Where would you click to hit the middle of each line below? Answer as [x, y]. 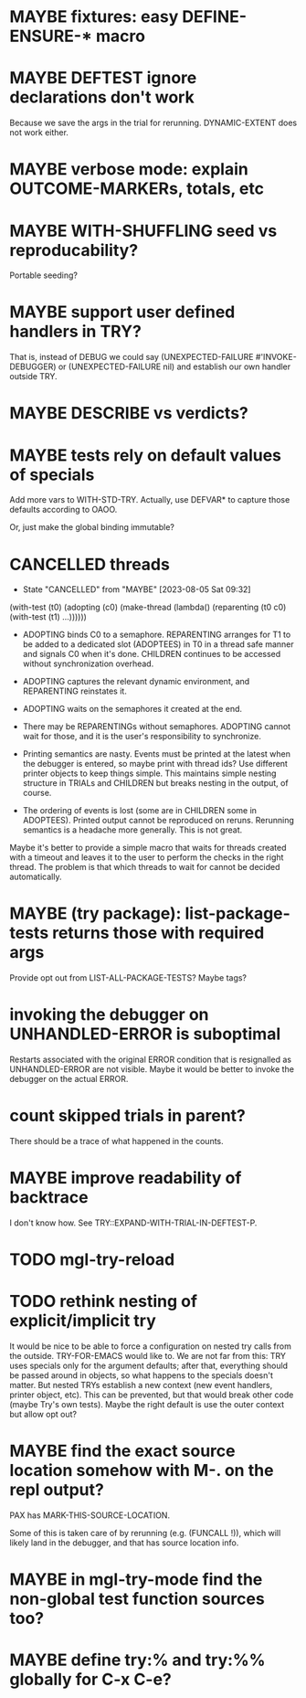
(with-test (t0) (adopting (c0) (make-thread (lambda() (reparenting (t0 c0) [148, 607]
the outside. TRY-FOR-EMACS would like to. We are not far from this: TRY [148, 1356]
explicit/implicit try [83, 1321]
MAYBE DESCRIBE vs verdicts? [129, 414]
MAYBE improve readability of [126, 1178]
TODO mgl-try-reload [92, 1260]
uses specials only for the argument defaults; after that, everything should [149, 1366]
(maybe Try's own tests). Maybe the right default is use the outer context [147, 1405]
